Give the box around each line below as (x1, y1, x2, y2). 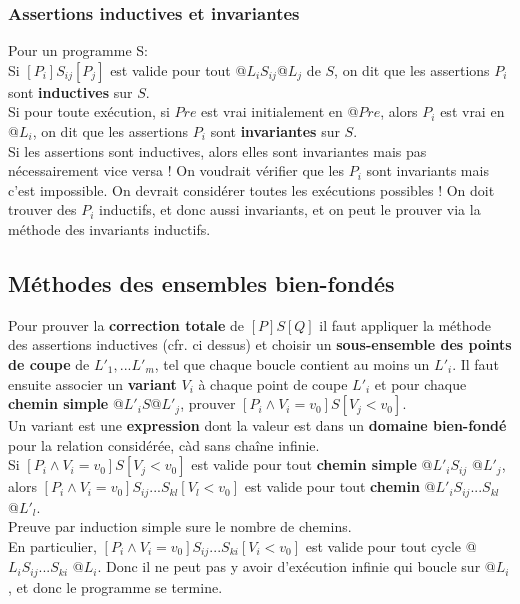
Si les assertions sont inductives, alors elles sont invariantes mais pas (8, 140, 427, 161)
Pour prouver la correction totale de (8, 314, 245, 335)
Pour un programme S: (8, 40, 148, 61)
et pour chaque (374, 373, 467, 394)
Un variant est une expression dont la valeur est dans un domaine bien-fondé (8, 415, 507, 436)
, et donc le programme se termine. (8, 576, 223, 597)
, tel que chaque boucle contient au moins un (154, 353, 430, 374)
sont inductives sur (8, 81, 133, 102)
